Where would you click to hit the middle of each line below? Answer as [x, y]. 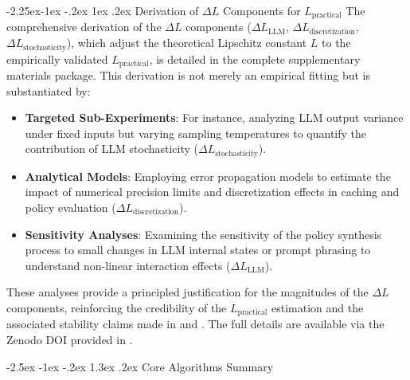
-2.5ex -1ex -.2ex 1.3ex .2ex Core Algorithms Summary [140, 366]
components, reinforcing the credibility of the [117, 307]
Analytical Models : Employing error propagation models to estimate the [208, 176]
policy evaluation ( [70, 207]
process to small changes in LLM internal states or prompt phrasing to [198, 250]
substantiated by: [49, 90]
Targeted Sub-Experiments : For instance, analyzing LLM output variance [214, 118]
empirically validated [57, 59]
